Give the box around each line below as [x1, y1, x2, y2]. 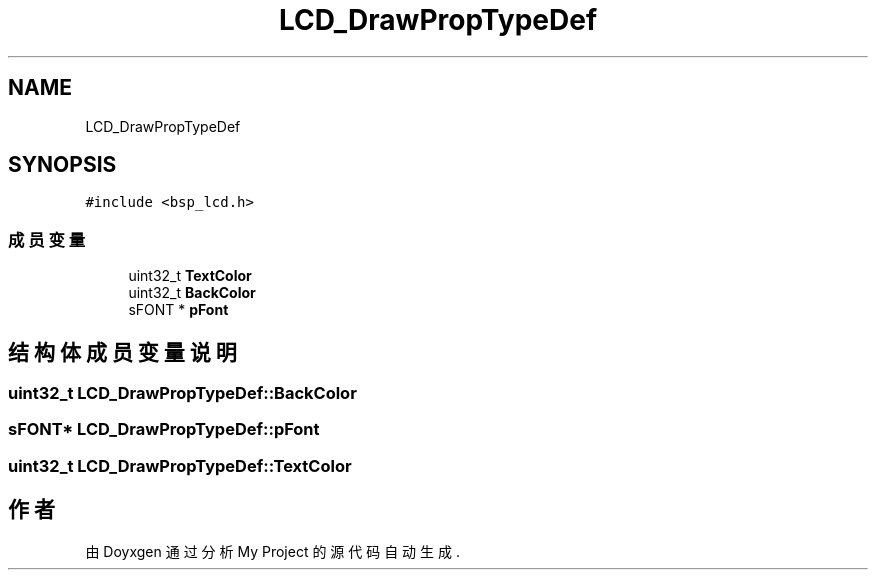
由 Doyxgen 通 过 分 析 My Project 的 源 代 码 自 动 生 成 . [85, 542, 460, 560]
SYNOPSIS [8, 152, 117, 178]
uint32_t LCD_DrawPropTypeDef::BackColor [8, 383, 357, 404]
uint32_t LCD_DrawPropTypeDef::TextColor [8, 455, 352, 476]
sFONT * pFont [128, 301, 229, 319]
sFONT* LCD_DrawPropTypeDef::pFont [8, 419, 320, 440]
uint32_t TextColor [128, 267, 252, 285]
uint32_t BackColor [128, 284, 256, 302]
